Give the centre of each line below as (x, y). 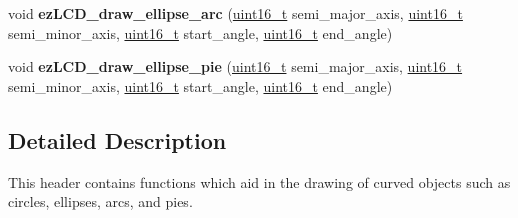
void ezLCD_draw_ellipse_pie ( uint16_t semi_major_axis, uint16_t (235, 66)
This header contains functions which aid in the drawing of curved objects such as (259, 181)
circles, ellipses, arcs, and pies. (100, 201)
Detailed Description (117, 139)
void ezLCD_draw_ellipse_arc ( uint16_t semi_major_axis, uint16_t (235, 13)
